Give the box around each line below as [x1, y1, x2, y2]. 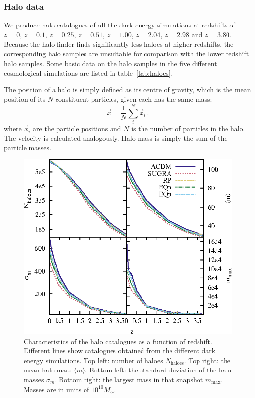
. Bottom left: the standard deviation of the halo [85, 365, 231, 375]
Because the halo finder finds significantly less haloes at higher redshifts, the [4, 39, 234, 49]
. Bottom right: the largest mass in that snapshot [55, 374, 203, 384]
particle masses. [4, 142, 51, 153]
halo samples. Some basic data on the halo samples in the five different [4, 58, 217, 68]
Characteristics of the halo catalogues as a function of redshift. [24, 336, 212, 346]
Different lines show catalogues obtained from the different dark [24, 345, 216, 356]
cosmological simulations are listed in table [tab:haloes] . [4, 68, 172, 78]
